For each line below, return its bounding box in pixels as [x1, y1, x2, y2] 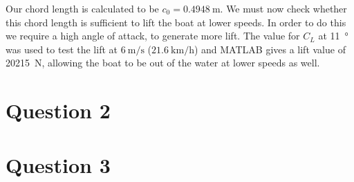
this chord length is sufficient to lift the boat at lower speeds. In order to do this [6, 15, 346, 29]
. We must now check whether [220, 1, 347, 15]
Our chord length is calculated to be [6, 1, 159, 15]
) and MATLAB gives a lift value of [194, 42, 346, 56]
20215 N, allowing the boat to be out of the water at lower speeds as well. [6, 55, 320, 70]
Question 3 [6, 150, 111, 179]
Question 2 [6, 96, 111, 125]
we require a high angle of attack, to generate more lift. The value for [6, 28, 300, 43]
